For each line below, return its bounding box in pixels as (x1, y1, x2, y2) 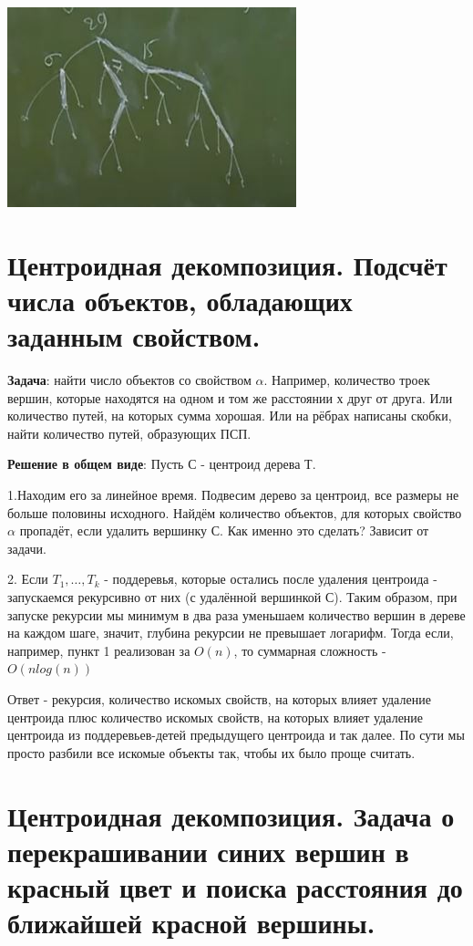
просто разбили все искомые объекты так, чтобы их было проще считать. (7, 743, 416, 762)
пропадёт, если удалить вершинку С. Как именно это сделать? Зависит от (19, 521, 429, 540)
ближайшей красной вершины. (7, 904, 375, 941)
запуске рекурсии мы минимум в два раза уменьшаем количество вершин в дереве (7, 605, 466, 624)
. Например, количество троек (263, 370, 430, 390)
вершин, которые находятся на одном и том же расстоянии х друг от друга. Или (7, 388, 453, 407)
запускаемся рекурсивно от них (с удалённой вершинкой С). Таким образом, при (7, 587, 458, 607)
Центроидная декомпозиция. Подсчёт (7, 245, 447, 283)
